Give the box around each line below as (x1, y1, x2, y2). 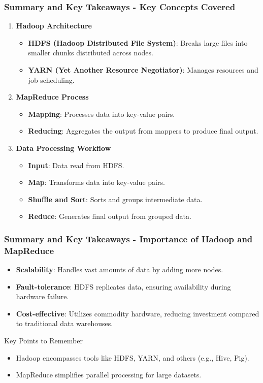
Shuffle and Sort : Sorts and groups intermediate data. (28, 194, 203, 204)
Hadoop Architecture (16, 20, 92, 31)
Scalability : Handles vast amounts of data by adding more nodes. (16, 264, 223, 275)
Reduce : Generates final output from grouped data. (28, 211, 191, 221)
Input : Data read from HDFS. (28, 159, 124, 170)
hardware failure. (16, 291, 69, 302)
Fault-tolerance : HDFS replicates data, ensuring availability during (16, 281, 231, 292)
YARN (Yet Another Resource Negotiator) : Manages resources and (28, 65, 258, 75)
